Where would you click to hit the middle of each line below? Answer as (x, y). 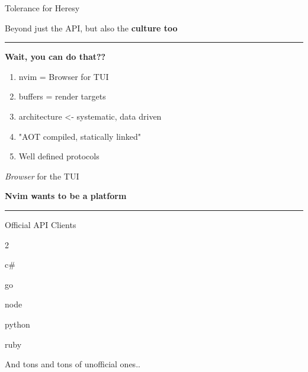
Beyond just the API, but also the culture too (91, 28)
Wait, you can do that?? (55, 57)
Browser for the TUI (42, 176)
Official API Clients (41, 224)
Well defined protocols (59, 156)
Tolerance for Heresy (42, 8)
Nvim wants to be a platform (66, 196)
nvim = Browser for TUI (64, 76)
